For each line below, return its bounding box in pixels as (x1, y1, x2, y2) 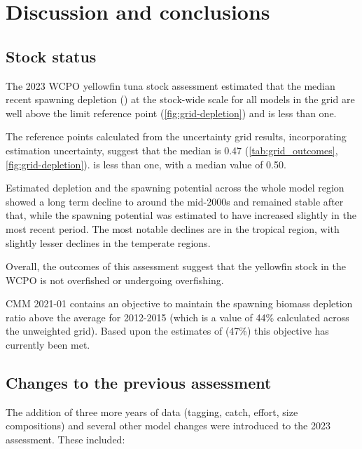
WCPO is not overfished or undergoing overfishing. (6, 272, 224, 287)
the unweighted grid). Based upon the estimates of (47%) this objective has (6, 323, 329, 338)
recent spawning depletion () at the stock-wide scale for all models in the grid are (6, 92, 355, 107)
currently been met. (6, 337, 90, 352)
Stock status (6, 45, 97, 67)
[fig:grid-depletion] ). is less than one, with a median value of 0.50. (6, 156, 286, 171)
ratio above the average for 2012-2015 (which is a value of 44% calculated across (6, 309, 349, 324)
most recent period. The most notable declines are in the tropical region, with (6, 221, 340, 236)
